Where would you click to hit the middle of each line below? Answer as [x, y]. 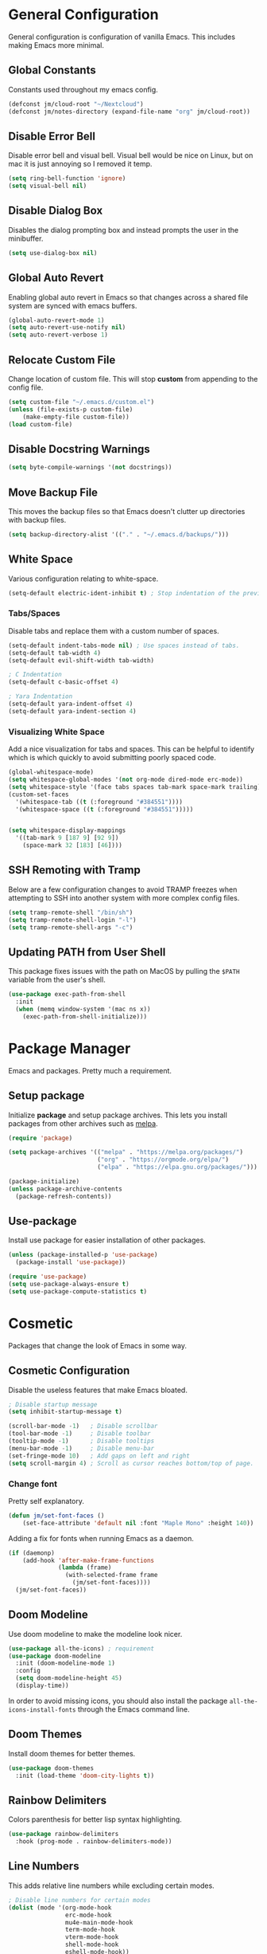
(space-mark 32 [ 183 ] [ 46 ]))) [73, 846]
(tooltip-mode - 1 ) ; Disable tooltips [81, 1441]
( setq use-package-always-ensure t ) [69, 1285]
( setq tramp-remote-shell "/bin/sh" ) [71, 912]
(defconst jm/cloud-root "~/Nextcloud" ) [76, 104]
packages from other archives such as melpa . [83, 1123]
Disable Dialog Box [56, 211]
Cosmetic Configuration [69, 1371]
